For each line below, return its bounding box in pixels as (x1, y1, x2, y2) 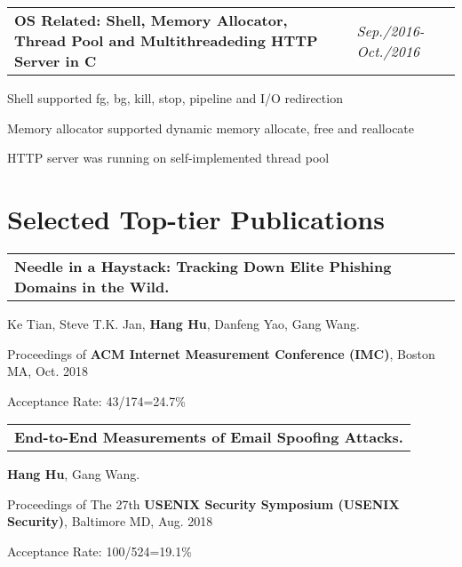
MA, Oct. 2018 (7, 362, 88, 380)
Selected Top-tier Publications (7, 200, 385, 236)
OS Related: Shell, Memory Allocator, (14, 10, 288, 30)
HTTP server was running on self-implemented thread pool (7, 148, 330, 167)
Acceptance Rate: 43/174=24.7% (7, 391, 186, 410)
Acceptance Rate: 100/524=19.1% (7, 542, 192, 561)
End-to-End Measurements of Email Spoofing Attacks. (14, 427, 403, 448)
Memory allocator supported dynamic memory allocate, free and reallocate (7, 118, 415, 137)
